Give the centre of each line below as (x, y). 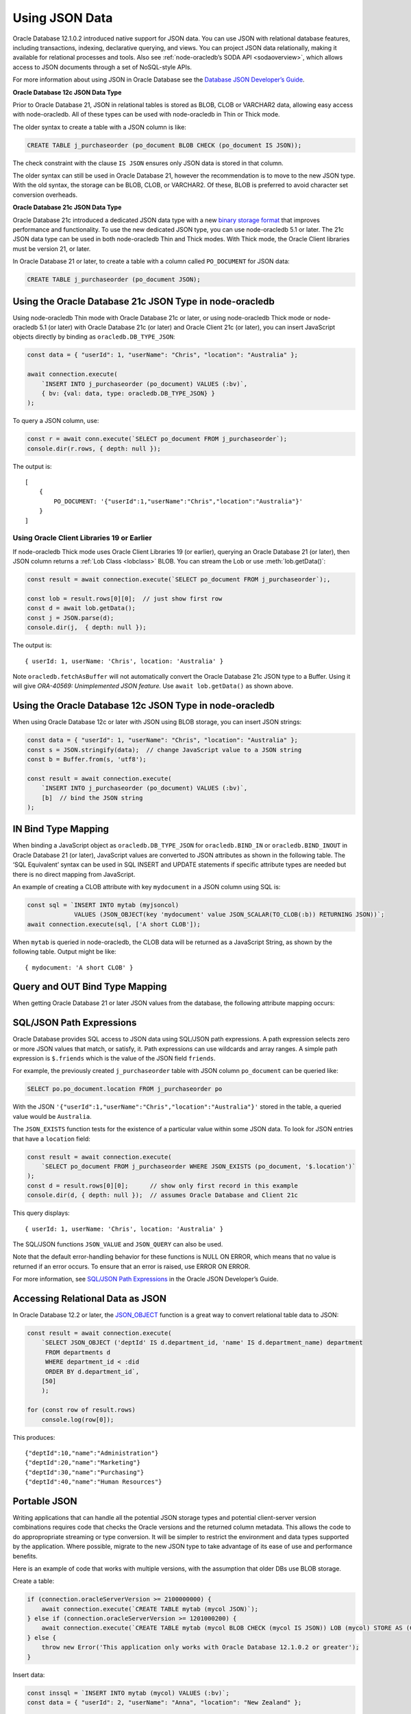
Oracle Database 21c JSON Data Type (67, 207)
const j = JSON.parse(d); (71, 618)
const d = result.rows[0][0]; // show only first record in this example (162, 1185)
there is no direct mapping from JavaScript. (74, 874)
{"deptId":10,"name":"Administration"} (92, 1453)
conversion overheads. (45, 195)
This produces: (34, 1437)
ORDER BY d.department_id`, (92, 1372)
